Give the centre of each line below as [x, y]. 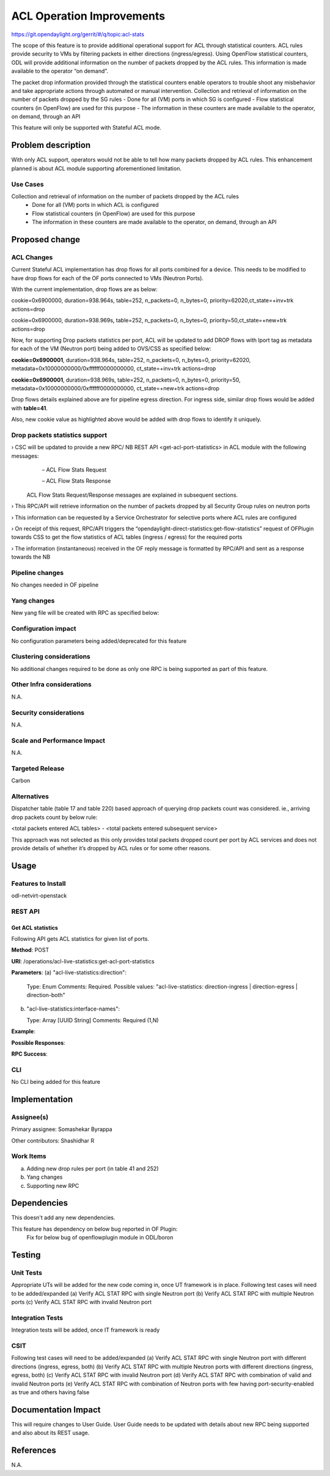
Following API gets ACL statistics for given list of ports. [80, 939]
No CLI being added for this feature [56, 1082]
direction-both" [46, 995]
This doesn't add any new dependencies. [63, 1218]
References [34, 1451]
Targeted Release [38, 768]
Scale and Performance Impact [58, 740]
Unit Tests [27, 1273]
